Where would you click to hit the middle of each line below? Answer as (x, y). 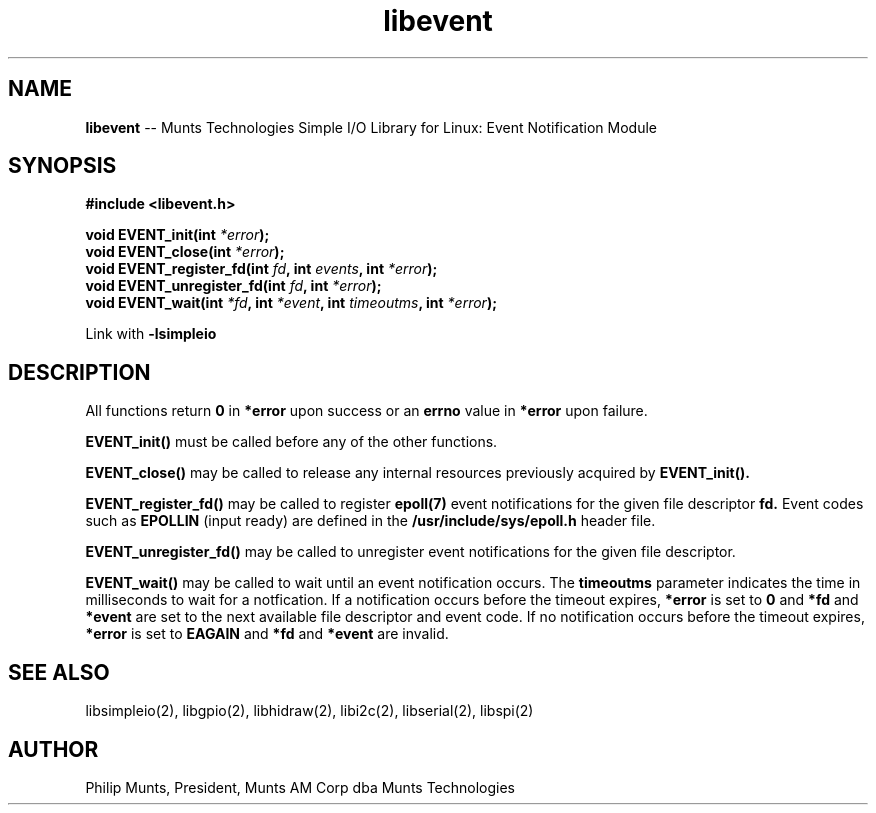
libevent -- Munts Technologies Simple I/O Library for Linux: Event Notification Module (371, 127)
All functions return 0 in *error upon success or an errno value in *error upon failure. (366, 411)
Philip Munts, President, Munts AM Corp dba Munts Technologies (300, 787)
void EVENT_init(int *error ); (177, 235)
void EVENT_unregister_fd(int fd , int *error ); (233, 286)
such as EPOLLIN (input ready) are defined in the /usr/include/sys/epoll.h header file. (370, 521)
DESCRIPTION (79, 372)
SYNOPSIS (62, 166)
